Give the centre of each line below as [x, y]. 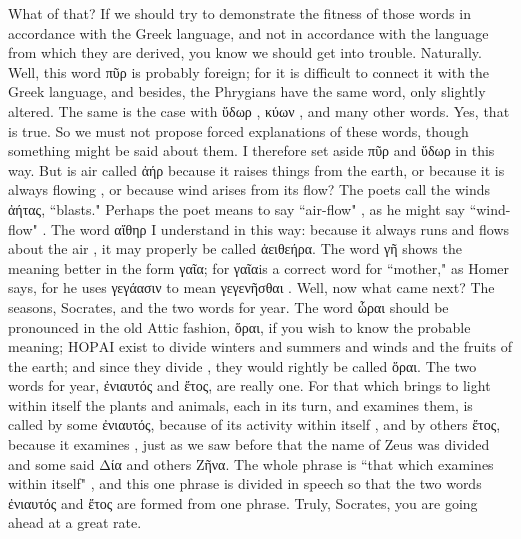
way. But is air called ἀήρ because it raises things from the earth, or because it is [256, 169]
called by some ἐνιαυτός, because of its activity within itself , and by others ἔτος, [254, 424]
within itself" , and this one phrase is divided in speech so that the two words [245, 483]
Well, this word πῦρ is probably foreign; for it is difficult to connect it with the [249, 71]
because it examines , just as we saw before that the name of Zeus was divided [249, 444]
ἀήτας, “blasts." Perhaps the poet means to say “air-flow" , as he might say [236, 208]
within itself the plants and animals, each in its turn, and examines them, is [240, 404]
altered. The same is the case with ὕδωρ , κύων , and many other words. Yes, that [259, 110]
